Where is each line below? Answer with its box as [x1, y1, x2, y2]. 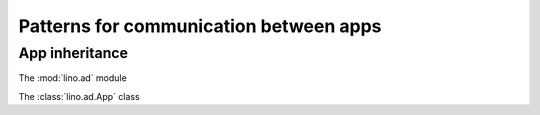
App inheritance [18, 44, 129, 62]
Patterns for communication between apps [18, 15, 382, 37]
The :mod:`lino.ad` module [18, 72, 127, 84]
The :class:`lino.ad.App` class [18, 90, 140, 102]
